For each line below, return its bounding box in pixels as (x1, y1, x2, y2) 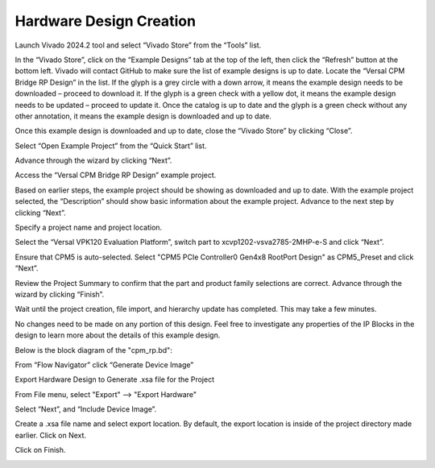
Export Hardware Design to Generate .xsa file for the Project (14, 375, 215, 384)
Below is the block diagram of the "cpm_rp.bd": (14, 345, 172, 354)
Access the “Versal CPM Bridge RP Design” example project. (14, 170, 217, 180)
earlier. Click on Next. (14, 430, 87, 440)
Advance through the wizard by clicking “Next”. (14, 155, 172, 165)
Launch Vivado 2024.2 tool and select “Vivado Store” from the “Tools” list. (14, 40, 262, 50)
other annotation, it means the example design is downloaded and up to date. (14, 111, 271, 121)
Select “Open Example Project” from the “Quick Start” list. (14, 141, 207, 151)
